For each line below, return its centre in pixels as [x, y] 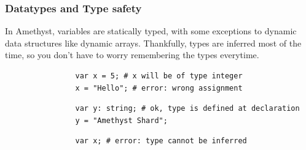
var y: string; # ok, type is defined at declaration [187, 109]
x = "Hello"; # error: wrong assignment [159, 88]
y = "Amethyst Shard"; [121, 120]
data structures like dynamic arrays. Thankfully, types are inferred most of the [153, 43]
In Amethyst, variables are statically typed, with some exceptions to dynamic [151, 31]
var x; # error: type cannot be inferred [161, 141]
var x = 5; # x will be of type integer [159, 76]
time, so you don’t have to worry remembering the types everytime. [132, 55]
